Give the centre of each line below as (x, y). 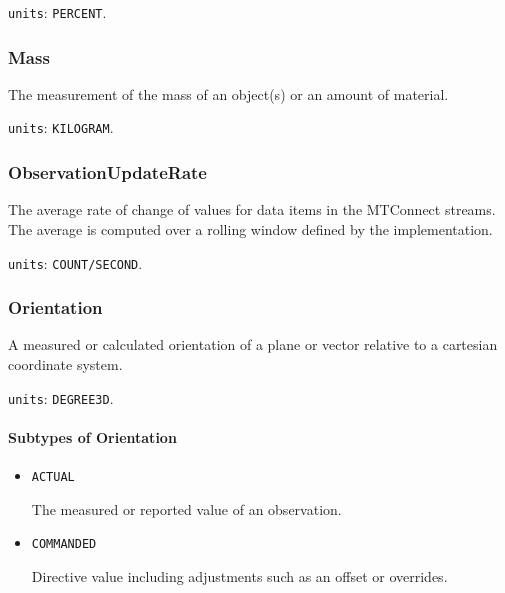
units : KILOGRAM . (61, 127)
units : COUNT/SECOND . (75, 262)
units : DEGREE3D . (61, 397)
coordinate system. (65, 364)
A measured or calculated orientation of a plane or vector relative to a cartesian (253, 344)
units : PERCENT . (57, 12)
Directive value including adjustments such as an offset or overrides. (239, 575)
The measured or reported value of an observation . (186, 508)
